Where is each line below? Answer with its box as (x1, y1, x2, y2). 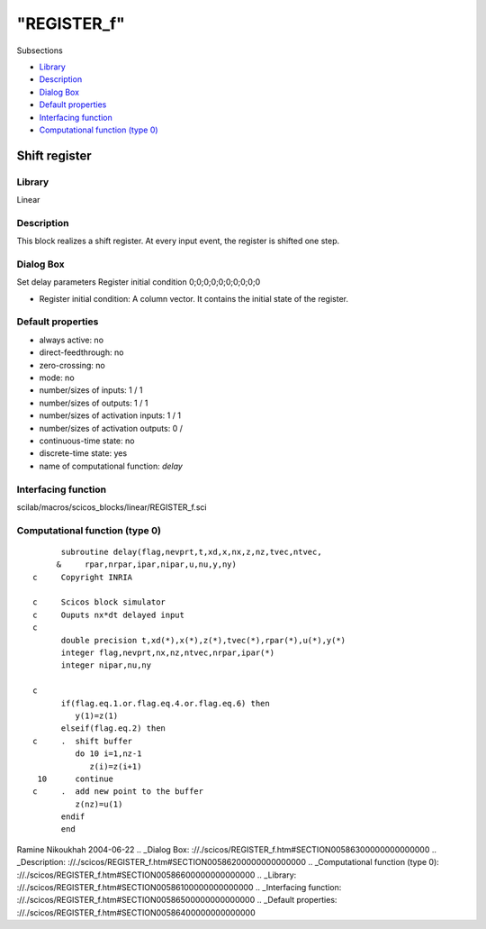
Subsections (16, 45, 63, 56)
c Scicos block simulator (32, 597, 166, 607)
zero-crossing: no (39, 360, 105, 370)
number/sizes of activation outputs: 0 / (39, 423, 184, 433)
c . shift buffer (32, 735, 133, 746)
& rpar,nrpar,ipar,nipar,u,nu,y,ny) (56, 560, 238, 569)
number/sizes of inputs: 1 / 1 (39, 385, 143, 396)
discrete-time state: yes (39, 448, 128, 459)
